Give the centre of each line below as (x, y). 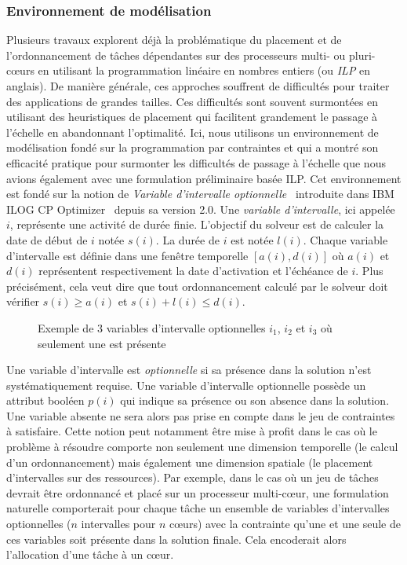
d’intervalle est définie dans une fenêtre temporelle (127, 255)
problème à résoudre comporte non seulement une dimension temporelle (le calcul (202, 447)
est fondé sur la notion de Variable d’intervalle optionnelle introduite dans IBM (200, 194)
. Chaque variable (345, 239)
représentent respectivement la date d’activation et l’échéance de (193, 271)
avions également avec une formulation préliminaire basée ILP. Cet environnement (204, 178)
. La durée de (187, 239)
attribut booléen (45, 400)
